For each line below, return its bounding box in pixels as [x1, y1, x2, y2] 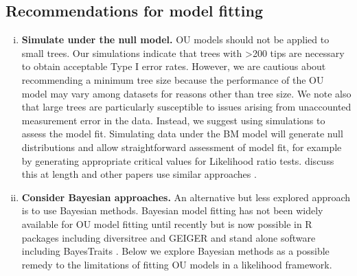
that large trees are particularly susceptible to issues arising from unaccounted [21, 100, 352, 114]
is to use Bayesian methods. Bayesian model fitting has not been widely [21, 203, 323, 218]
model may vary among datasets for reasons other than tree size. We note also [21, 86, 352, 100]
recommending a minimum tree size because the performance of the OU [21, 72, 324, 87]
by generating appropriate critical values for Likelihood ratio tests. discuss [21, 153, 334, 168]
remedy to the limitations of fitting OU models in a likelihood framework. [21, 257, 332, 271]
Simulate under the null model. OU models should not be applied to [21, 32, 330, 47]
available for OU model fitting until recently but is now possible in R [21, 216, 312, 231]
